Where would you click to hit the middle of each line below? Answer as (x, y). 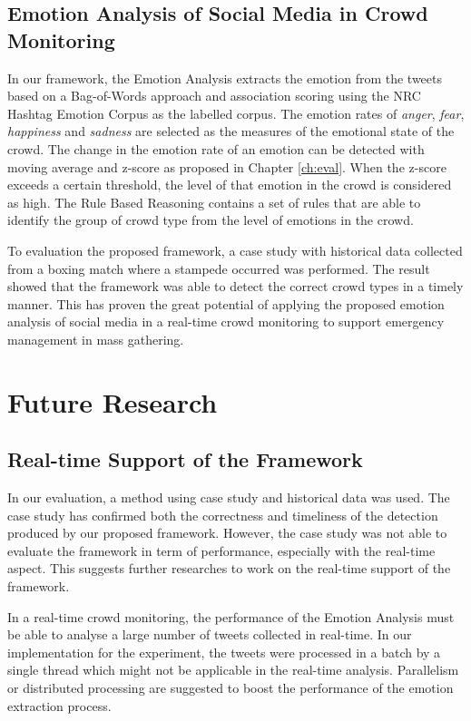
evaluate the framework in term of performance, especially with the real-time (221, 550)
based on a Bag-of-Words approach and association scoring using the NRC (214, 96)
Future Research (113, 401)
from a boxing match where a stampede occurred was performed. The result (219, 268)
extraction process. (59, 705)
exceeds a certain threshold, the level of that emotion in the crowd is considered (230, 185)
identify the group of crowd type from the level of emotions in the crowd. (211, 220)
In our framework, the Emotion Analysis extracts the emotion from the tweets (225, 78)
